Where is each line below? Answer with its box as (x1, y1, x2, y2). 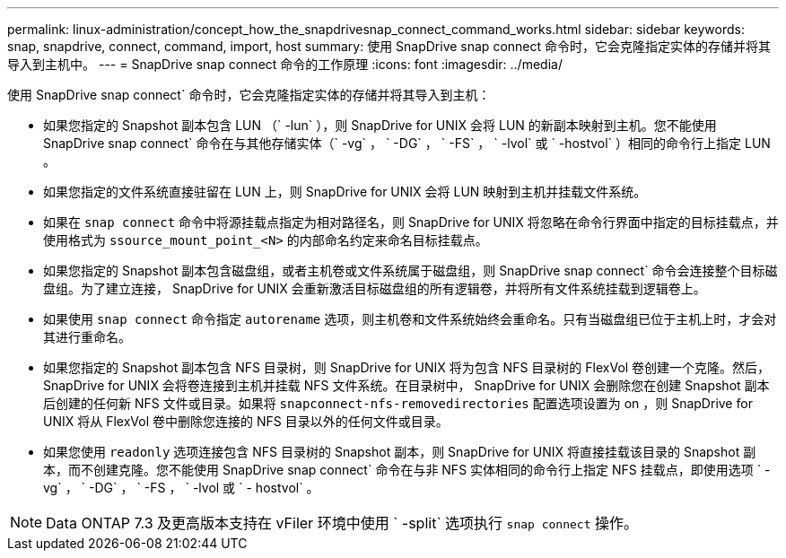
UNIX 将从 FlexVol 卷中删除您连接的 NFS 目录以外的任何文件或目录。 (43, 414, 449, 429)
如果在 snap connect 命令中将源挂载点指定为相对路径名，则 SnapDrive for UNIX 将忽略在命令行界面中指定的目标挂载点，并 (43, 214, 779, 230)
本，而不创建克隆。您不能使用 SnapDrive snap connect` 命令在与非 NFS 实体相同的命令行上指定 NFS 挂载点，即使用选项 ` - (43, 462, 771, 477)
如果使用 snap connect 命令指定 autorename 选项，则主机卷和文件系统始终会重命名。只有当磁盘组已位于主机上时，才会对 (43, 311, 777, 327)
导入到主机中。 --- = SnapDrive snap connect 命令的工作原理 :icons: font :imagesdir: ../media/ (7, 57, 563, 72)
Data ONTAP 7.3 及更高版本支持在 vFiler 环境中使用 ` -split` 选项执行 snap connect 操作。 (46, 514, 638, 532)
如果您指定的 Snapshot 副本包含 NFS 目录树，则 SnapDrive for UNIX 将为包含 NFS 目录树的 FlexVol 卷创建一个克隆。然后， (43, 360, 771, 375)
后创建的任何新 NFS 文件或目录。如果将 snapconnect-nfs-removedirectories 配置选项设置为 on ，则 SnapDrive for (43, 396, 753, 411)
